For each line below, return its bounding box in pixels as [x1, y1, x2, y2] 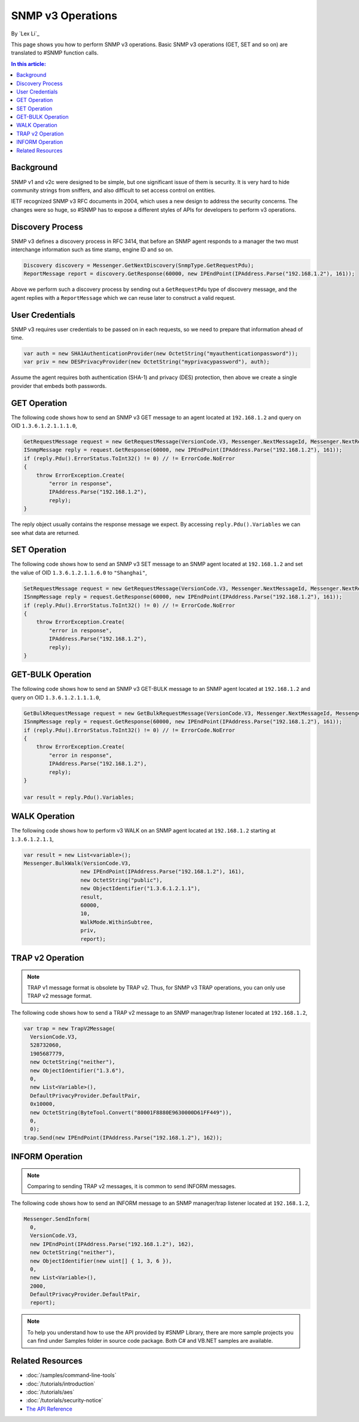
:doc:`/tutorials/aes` [26, 1388, 75, 1396]
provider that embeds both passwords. [11, 382, 107, 389]
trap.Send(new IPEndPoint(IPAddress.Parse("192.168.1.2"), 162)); [23, 1134, 223, 1141]
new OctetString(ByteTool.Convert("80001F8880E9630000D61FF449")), [30, 1109, 232, 1116]
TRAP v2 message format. [27, 993, 92, 1000]
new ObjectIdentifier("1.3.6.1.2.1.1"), [80, 885, 200, 892]
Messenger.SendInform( [23, 1215, 90, 1222]
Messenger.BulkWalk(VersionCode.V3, [23, 860, 132, 867]
